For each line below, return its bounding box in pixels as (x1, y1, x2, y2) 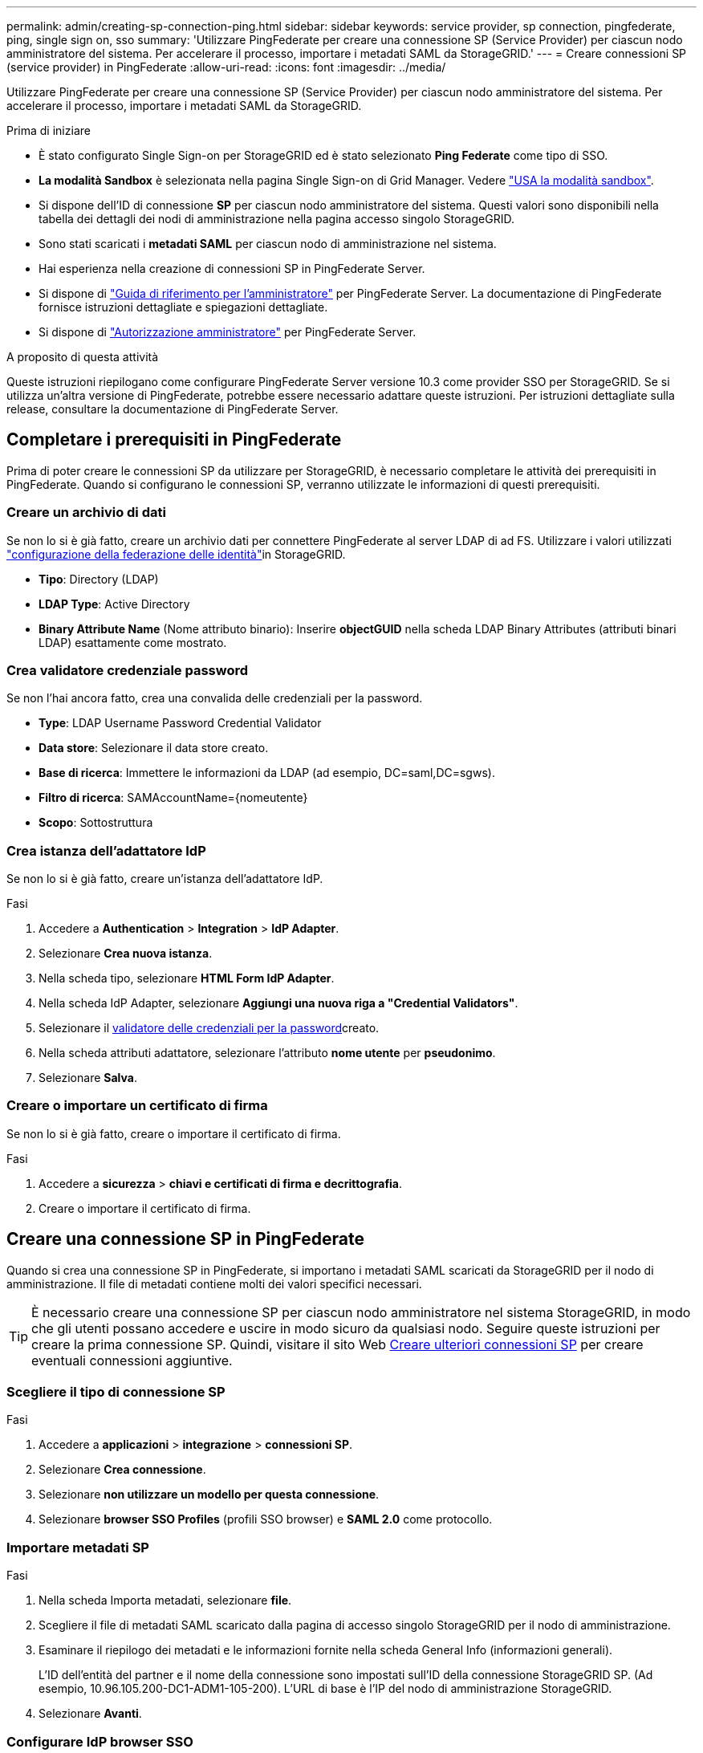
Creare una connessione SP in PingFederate (6, 1229, 364, 1250)
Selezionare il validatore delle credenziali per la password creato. (39, 1021, 380, 1035)
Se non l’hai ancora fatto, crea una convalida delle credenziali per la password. (6, 691, 423, 706)
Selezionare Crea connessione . (39, 1462, 206, 1477)
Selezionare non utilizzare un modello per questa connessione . (39, 1487, 380, 1502)
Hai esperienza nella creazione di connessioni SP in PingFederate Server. (39, 262, 425, 275)
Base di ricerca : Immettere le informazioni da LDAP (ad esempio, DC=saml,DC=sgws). (39, 766, 495, 780)
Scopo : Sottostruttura (39, 815, 153, 830)
